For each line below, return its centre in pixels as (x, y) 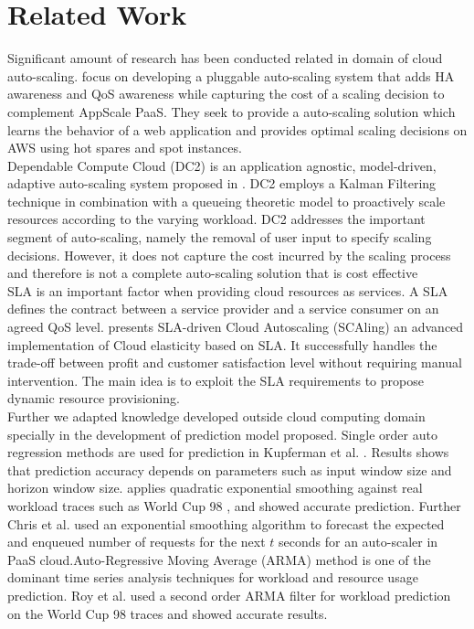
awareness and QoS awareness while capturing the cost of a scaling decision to (226, 94)
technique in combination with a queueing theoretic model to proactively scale (226, 201)
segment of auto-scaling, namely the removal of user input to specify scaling (220, 237)
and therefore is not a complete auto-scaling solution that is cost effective (213, 273)
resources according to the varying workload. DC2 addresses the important (216, 219)
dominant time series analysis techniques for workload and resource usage (213, 577)
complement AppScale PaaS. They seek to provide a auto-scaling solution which (232, 111)
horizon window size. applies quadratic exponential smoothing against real (215, 488)
